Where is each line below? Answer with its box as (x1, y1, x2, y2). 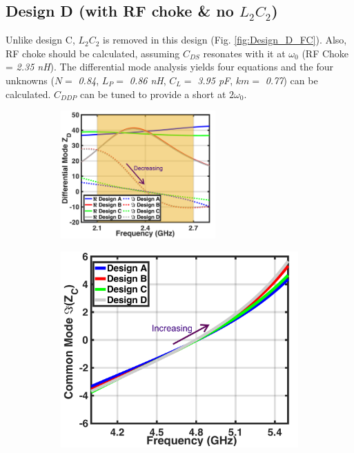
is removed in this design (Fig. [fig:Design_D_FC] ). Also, (103, 32, 347, 47)
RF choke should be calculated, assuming (6, 46, 180, 60)
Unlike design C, (6, 32, 75, 47)
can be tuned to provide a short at (80, 86, 226, 101)
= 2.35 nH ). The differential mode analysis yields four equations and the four (6, 59, 333, 74)
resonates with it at (203, 46, 286, 60)
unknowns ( (6, 73, 55, 87)
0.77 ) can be (265, 73, 318, 87)
